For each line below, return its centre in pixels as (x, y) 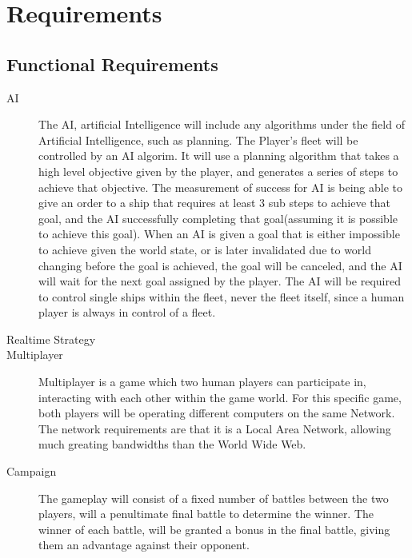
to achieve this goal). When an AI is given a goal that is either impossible (219, 234)
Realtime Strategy (51, 339)
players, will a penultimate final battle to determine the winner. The (206, 514)
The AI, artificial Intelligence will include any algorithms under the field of (222, 124)
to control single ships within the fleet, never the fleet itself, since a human (222, 296)
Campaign (32, 471)
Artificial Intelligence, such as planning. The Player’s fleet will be (198, 139)
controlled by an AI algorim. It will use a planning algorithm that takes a (219, 155)
